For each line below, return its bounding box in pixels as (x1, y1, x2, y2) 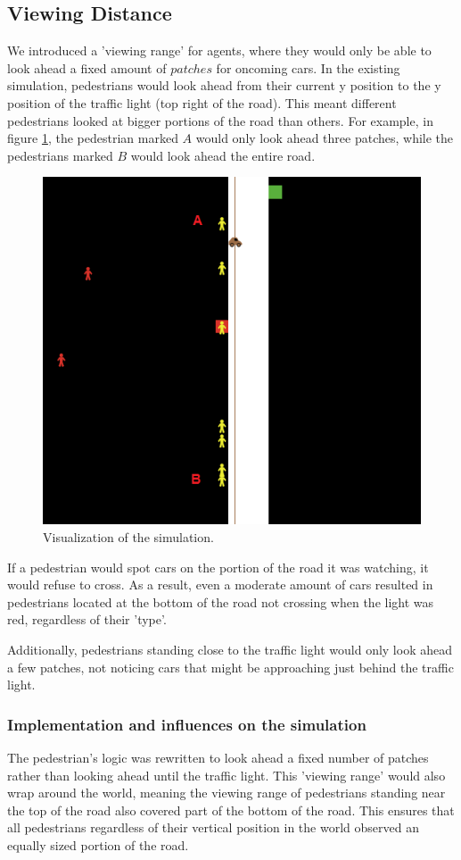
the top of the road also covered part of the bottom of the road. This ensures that (7, 800, 455, 819)
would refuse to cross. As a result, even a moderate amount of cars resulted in (7, 575, 433, 594)
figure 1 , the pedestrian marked (7, 129, 178, 147)
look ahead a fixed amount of (7, 58, 167, 77)
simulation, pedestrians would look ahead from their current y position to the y (7, 76, 441, 95)
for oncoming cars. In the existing (216, 58, 400, 77)
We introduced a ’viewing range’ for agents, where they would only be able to (7, 41, 432, 60)
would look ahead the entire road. (130, 146, 316, 164)
